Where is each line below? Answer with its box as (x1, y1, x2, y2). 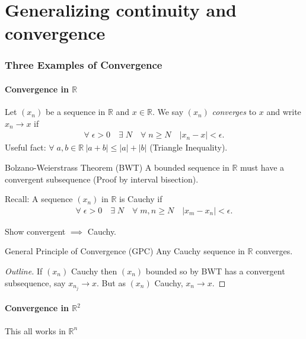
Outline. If (5, 265, 43, 277)
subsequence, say (5, 276, 66, 289)
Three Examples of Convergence (5, 57, 162, 72)
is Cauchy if (119, 193, 162, 205)
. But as (97, 276, 126, 289)
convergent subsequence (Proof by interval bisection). (5, 172, 199, 185)
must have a (240, 161, 285, 174)
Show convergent (5, 225, 66, 237)
